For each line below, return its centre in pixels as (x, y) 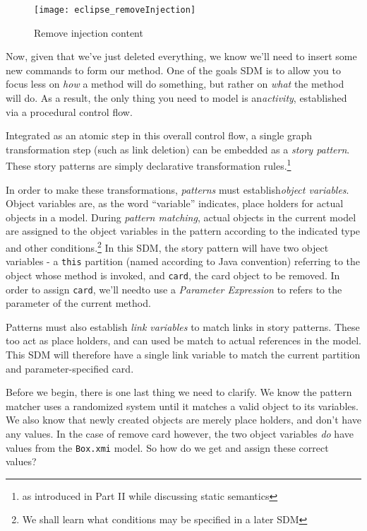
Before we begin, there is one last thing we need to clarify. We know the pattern (179, 392)
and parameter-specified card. (70, 368)
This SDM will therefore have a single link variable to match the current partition (183, 355)
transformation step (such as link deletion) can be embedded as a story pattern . (178, 149)
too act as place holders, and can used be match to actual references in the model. (183, 340)
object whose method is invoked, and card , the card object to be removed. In (173, 275)
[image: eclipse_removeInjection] (115, 10)
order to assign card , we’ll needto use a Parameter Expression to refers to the (174, 289)
